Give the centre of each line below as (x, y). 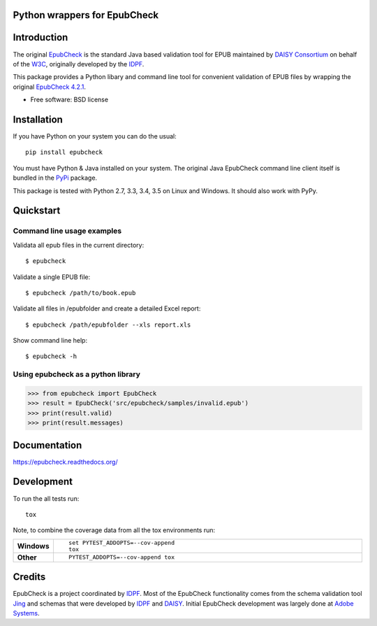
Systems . (26, 613)
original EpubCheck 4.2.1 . (50, 87)
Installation (38, 119)
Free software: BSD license (69, 100)
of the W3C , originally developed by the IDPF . (79, 64)
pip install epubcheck (64, 152)
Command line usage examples (67, 231)
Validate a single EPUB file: (52, 277)
